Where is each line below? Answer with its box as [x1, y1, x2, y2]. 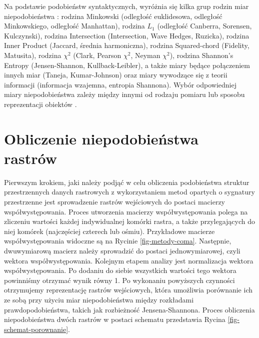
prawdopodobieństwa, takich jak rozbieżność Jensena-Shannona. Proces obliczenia [4, 304, 255, 314]
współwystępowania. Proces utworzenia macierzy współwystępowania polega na [4, 206, 248, 216]
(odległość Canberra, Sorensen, [157, 20, 252, 31]
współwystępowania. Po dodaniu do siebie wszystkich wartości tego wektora [4, 265, 236, 275]
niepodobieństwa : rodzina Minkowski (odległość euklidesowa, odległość [4, 10, 222, 21]
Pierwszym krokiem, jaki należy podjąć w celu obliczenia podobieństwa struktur [4, 176, 249, 187]
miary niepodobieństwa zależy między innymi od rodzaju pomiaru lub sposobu [4, 89, 245, 99]
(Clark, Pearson [73, 49, 121, 60]
